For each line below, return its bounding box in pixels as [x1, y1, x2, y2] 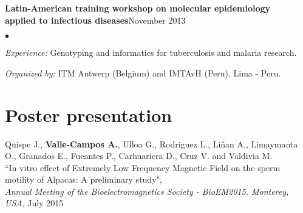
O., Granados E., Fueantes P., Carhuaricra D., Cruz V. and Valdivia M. [5, 149, 273, 162]
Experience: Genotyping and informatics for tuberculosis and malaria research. [5, 46, 297, 59]
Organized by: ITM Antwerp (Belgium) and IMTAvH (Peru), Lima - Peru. [5, 66, 281, 79]
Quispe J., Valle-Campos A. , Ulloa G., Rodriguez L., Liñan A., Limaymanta [5, 137, 298, 150]
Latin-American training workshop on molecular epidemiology [5, 2, 271, 14]
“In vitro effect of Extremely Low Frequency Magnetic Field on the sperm [5, 161, 281, 174]
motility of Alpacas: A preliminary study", [5, 173, 162, 186]
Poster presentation [5, 102, 172, 127]
